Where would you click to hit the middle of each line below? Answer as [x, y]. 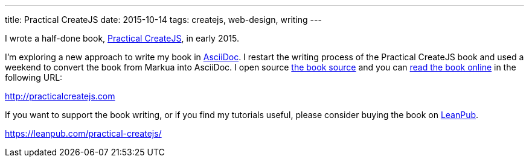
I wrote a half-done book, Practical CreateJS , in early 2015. [122, 38]
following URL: [34, 77]
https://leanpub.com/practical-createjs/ [83, 133]
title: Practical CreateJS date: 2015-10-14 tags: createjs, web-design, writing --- [163, 20]
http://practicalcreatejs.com [60, 96]
